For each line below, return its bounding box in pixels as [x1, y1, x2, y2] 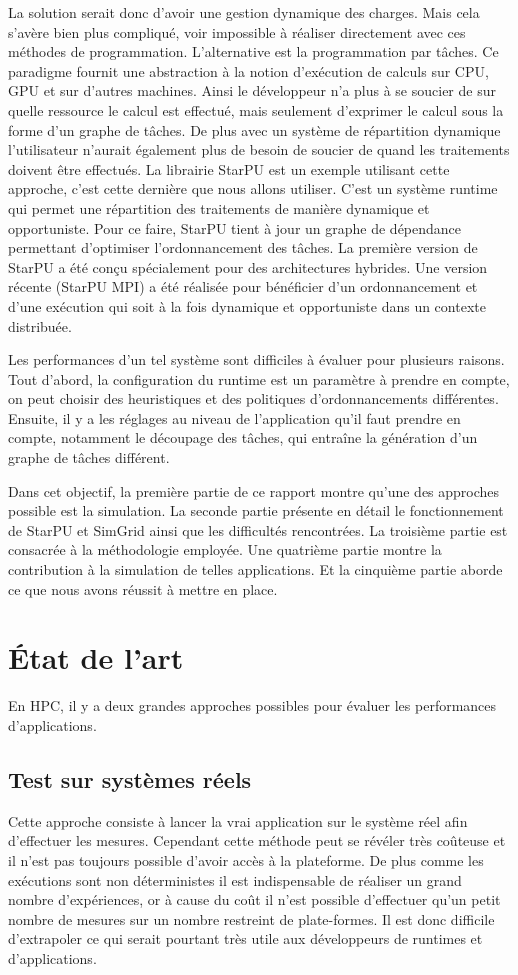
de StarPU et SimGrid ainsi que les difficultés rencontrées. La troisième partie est [8, 519, 508, 540]
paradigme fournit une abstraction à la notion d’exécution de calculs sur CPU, [8, 60, 489, 81]
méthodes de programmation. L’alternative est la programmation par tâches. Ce [8, 41, 499, 62]
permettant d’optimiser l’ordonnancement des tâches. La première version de [8, 237, 478, 258]
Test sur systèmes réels [8, 763, 252, 794]
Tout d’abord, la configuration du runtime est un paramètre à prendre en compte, [8, 368, 510, 389]
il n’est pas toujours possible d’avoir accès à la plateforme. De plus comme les [8, 849, 484, 870]
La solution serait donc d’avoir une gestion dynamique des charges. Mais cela [8, 2, 480, 22]
